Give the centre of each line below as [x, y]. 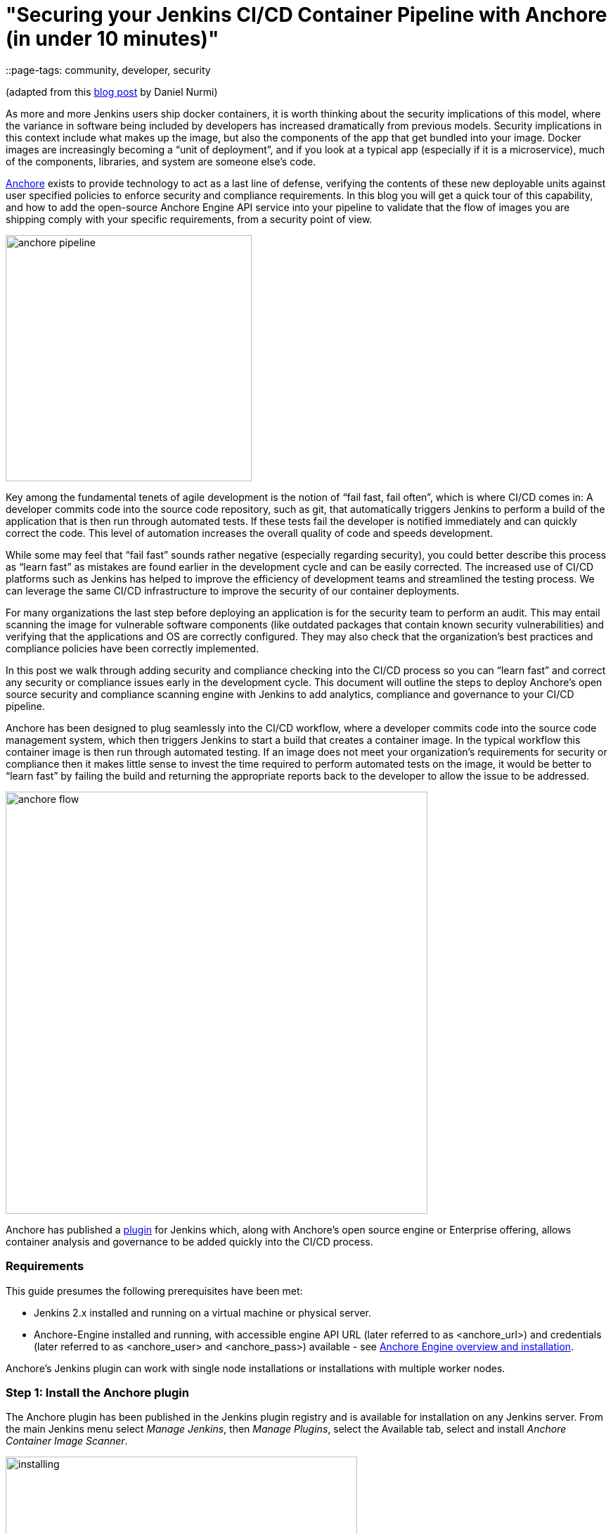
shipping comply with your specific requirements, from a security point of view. [189, 219]
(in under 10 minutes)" [112, 39]
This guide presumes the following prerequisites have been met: [154, 1291]
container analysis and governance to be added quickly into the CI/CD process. [189, 1241]
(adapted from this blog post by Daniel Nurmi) [112, 91]
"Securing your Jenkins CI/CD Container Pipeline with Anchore [306, 15]
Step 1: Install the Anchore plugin [97, 1392]
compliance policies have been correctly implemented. [133, 648]
